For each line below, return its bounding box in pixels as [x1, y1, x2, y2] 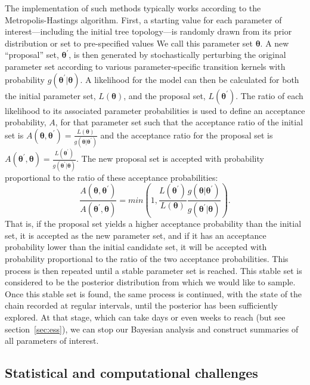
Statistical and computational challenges [5, 364, 258, 382]
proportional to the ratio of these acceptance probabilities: [5, 171, 218, 183]
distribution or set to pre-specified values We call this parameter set [5, 36, 253, 49]
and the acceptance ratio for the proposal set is [100, 128, 273, 141]
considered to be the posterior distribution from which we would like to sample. [5, 276, 296, 288]
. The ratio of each [235, 89, 303, 101]
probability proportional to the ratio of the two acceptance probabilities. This [5, 252, 289, 264]
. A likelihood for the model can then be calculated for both [80, 73, 299, 85]
